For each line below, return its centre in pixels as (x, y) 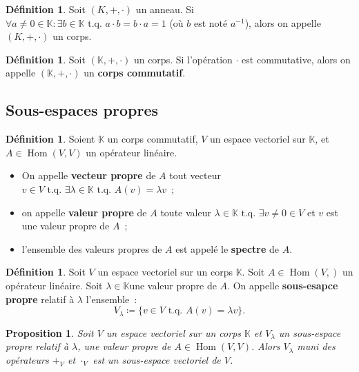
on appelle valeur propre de (84, 212)
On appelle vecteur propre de (89, 175)
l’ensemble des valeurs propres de (92, 248)
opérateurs (27, 359)
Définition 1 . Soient (50, 139)
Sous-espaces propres (82, 110)
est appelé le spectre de (227, 248)
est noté (211, 22)
